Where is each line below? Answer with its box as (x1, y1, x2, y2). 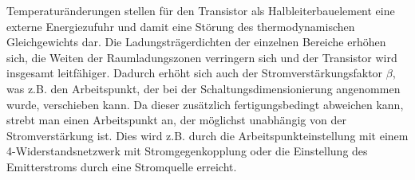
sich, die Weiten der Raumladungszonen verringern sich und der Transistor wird (6, 49, 397, 65)
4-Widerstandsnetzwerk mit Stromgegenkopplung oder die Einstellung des (6, 143, 368, 159)
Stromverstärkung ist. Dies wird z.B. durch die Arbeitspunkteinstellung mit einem (6, 127, 409, 143)
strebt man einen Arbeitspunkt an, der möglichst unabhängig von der (6, 112, 346, 128)
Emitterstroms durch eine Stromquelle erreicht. (6, 158, 237, 174)
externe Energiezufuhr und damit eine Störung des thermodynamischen (6, 18, 355, 34)
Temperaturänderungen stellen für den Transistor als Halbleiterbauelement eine (6, 2, 395, 18)
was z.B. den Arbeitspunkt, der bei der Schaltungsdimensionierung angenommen (6, 80, 401, 96)
